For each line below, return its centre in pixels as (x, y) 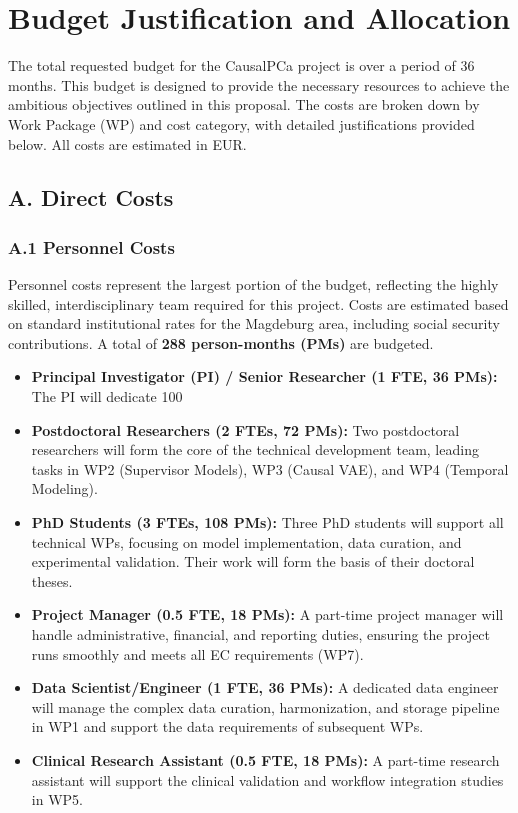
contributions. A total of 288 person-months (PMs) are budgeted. (221, 342)
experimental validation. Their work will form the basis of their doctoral (253, 561)
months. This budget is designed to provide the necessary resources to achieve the (259, 84)
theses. (52, 580)
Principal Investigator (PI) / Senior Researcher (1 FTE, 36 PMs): (264, 376)
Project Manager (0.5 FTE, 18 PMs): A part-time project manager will (267, 614)
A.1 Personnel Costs (91, 246)
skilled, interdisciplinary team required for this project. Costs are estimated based (258, 303)
